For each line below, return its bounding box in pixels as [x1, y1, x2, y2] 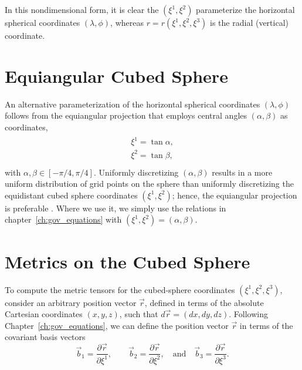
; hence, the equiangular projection [172, 189, 297, 201]
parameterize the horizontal [196, 4, 295, 15]
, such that [119, 308, 158, 320]
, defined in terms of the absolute [144, 296, 264, 308]
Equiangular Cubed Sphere [5, 63, 228, 88]
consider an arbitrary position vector [5, 296, 137, 308]
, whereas [110, 16, 144, 28]
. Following [229, 308, 268, 320]
